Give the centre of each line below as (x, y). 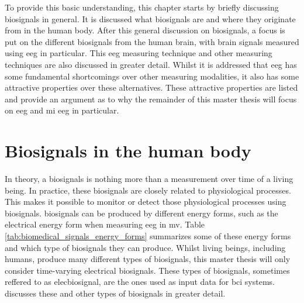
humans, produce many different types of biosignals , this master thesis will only (148, 259)
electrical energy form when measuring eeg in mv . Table (105, 224)
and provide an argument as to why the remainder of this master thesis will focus (151, 99)
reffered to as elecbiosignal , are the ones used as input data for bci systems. (140, 282)
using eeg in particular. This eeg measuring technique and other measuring (139, 53)
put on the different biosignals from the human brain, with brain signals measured (152, 41)
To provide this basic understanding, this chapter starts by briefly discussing (142, 7)
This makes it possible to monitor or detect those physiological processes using (146, 202)
